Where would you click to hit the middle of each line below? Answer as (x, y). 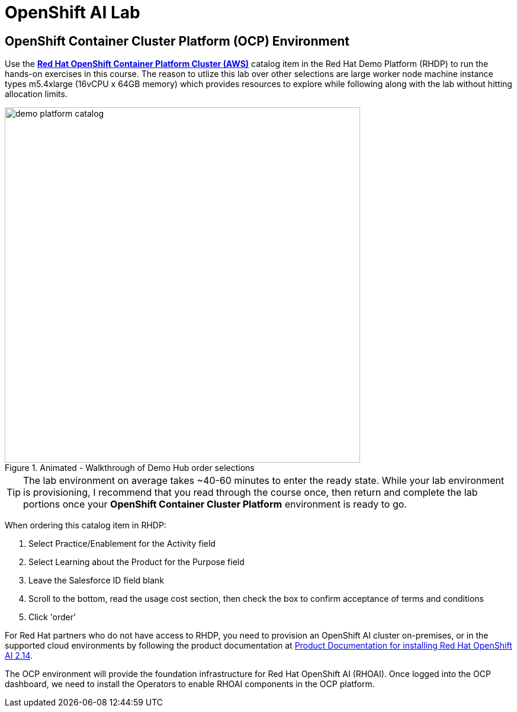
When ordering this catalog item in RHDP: (86, 525)
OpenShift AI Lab (73, 12)
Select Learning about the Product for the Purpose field (137, 562)
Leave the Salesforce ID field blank (96, 580)
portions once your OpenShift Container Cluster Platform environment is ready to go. (215, 504)
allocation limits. (36, 94)
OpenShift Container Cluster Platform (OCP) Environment (177, 41)
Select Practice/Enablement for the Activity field (122, 544)
